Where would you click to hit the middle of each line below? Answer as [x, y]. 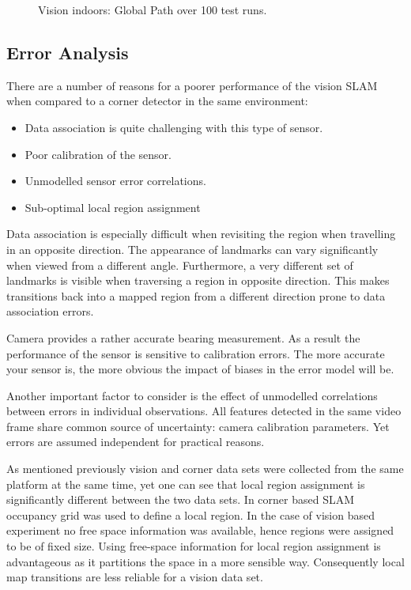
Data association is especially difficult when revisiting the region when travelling [201, 234]
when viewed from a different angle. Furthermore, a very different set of [180, 265]
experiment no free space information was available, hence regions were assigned [200, 530]
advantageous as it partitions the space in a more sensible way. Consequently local [205, 561]
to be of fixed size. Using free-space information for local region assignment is [194, 546]
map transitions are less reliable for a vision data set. [135, 577]
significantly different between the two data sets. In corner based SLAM [181, 499]
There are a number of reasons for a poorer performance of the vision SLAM [192, 85]
